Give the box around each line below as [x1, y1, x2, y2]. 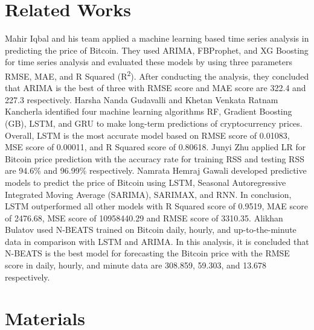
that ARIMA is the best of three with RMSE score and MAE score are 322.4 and [5, 81, 306, 94]
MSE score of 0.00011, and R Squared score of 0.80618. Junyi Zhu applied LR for [5, 141, 306, 153]
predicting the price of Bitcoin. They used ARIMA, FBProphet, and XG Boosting [5, 43, 309, 56]
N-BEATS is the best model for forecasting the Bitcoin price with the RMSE [5, 247, 290, 259]
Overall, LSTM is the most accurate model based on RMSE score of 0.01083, [5, 129, 290, 141]
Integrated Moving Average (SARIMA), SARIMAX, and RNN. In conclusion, [5, 188, 292, 200]
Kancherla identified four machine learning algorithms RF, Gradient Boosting [5, 105, 292, 118]
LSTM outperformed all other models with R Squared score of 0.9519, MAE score [5, 200, 308, 212]
